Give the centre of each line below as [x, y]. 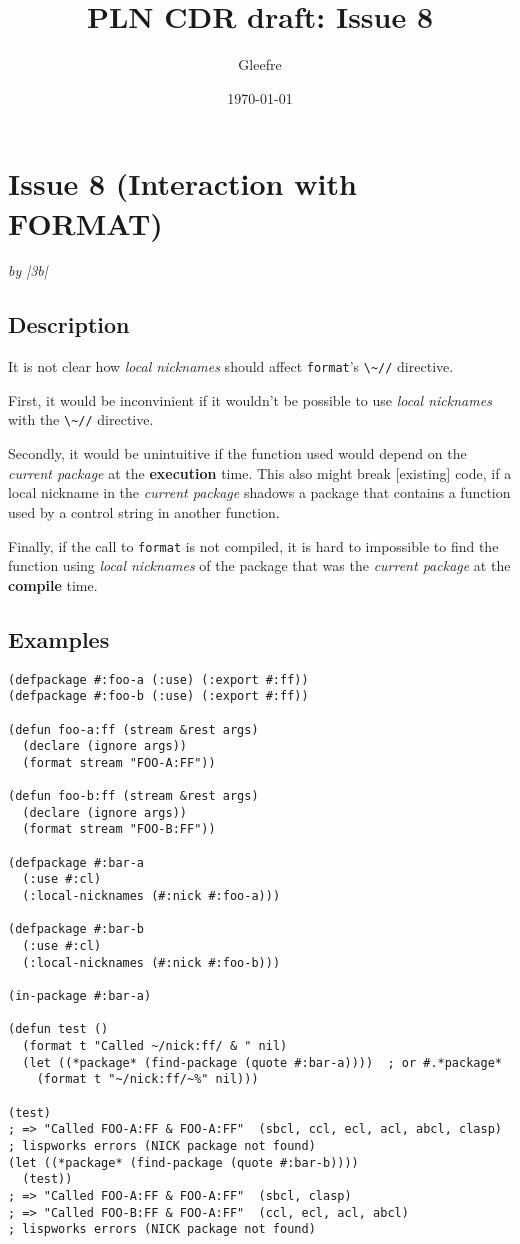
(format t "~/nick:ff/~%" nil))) [147, 1079]
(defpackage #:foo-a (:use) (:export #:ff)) [158, 679]
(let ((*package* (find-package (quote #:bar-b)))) [183, 1162]
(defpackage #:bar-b [76, 929]
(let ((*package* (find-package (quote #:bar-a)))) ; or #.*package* [262, 1062]
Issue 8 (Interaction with [182, 183]
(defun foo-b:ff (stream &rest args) [133, 796]
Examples [59, 638]
